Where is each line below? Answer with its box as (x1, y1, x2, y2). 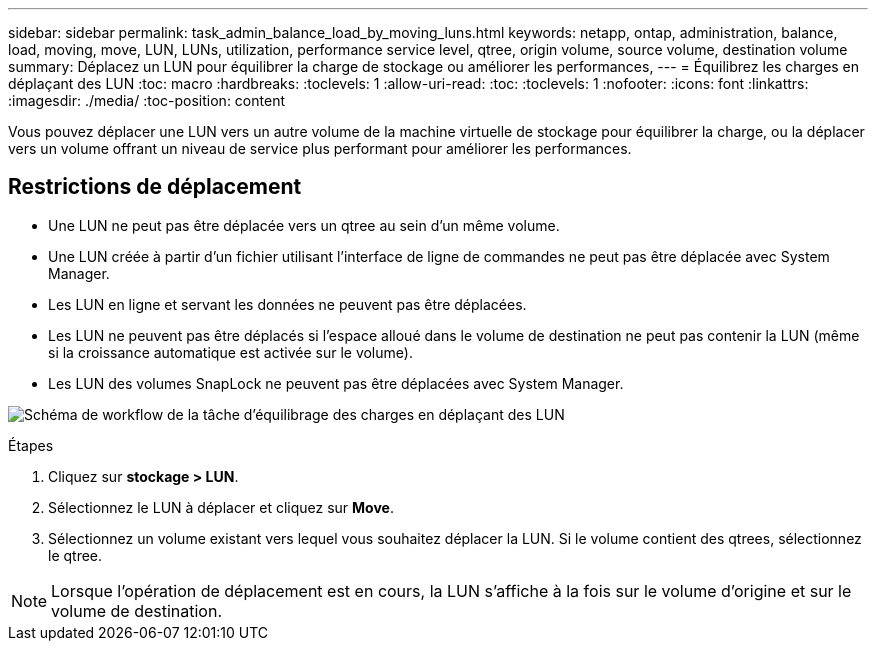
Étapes (8, 436, 54, 454)
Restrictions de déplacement (8, 174, 302, 200)
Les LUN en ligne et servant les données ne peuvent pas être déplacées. (48, 295, 527, 313)
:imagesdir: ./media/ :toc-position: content (8, 92, 285, 109)
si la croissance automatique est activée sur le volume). (48, 343, 413, 361)
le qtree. (48, 546, 103, 564)
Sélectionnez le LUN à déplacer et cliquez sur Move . (48, 498, 394, 516)
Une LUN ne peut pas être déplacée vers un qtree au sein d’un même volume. (48, 216, 560, 234)
